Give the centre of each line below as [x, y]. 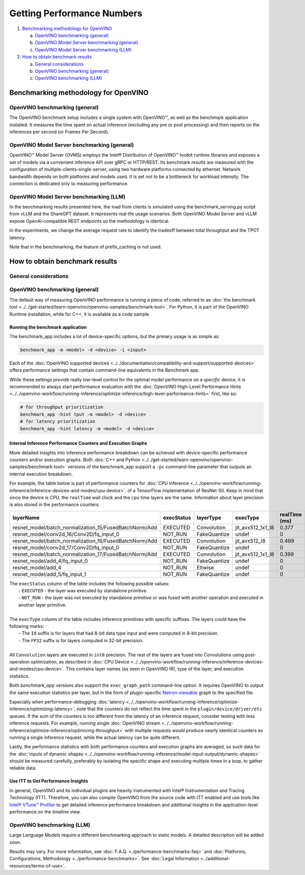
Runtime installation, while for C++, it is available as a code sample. [80, 314]
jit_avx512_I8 [250, 540]
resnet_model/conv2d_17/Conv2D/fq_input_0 [66, 548]
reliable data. [23, 768]
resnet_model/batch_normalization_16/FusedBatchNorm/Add [85, 540]
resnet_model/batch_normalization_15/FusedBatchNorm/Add [85, 527]
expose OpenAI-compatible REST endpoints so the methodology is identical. [89, 221]
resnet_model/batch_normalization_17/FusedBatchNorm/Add [85, 554]
